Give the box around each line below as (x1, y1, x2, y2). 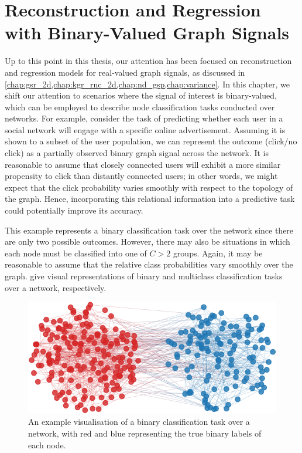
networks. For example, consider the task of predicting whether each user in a (5, 112, 283, 124)
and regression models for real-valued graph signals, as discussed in (5, 66, 245, 78)
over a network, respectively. (5, 281, 107, 293)
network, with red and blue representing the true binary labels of (28, 427, 262, 440)
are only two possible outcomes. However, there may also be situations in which (5, 235, 290, 248)
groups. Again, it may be (173, 246, 263, 259)
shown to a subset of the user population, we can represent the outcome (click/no (5, 135, 297, 147)
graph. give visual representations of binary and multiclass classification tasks (5, 270, 283, 282)
